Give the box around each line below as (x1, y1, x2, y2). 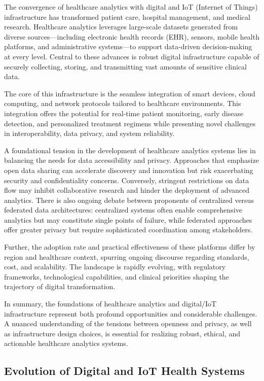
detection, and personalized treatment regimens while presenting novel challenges (4, 118, 256, 128)
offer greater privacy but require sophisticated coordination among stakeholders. (4, 224, 253, 235)
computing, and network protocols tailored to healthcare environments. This (4, 98, 241, 109)
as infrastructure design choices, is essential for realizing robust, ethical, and (4, 328, 240, 338)
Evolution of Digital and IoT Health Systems (4, 363, 245, 378)
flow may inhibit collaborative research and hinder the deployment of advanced (4, 185, 250, 195)
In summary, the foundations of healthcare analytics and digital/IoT (4, 298, 217, 309)
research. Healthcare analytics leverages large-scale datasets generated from (4, 21, 238, 32)
